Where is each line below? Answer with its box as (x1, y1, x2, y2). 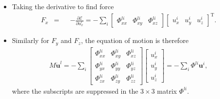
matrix (157, 85, 177, 96)
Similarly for (12, 35, 50, 45)
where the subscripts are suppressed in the (12, 85, 138, 96)
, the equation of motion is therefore (81, 35, 189, 45)
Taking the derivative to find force (12, 1, 114, 11)
